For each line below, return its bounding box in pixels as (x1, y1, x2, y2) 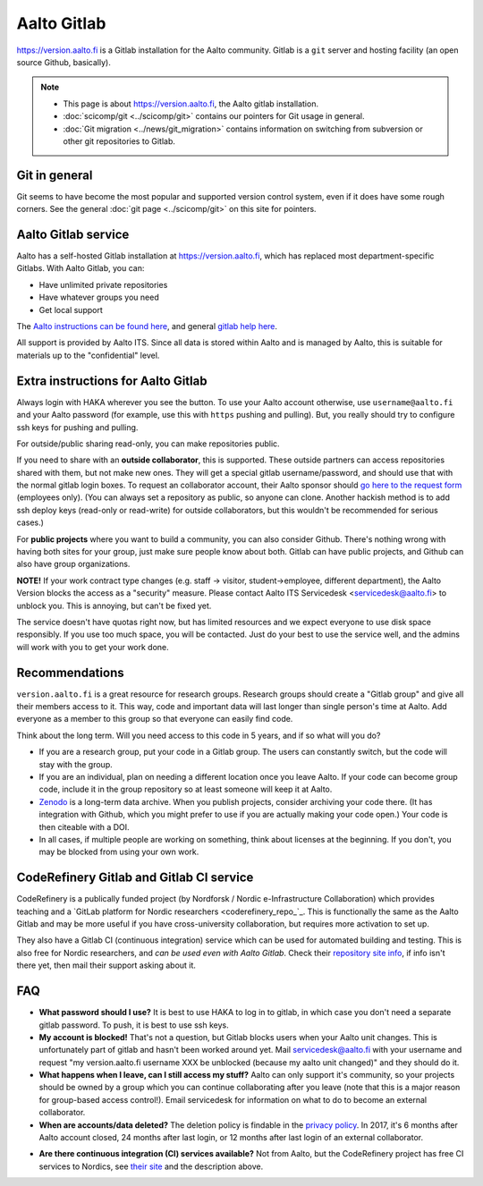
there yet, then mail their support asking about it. (16, 960, 197, 970)
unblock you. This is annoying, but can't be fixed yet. (16, 600, 212, 611)
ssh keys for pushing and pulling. (16, 421, 139, 433)
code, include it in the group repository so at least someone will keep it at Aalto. (38, 784, 333, 795)
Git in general (16, 167, 93, 182)
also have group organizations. (16, 559, 131, 570)
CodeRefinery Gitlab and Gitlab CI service (16, 870, 254, 885)
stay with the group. (38, 758, 114, 769)
